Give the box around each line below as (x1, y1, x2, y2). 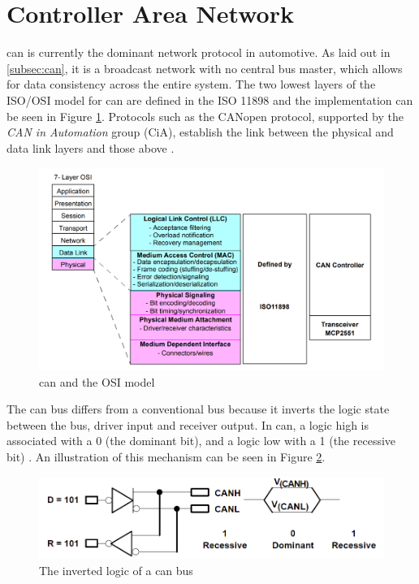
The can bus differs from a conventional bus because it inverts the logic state (6, 400, 390, 417)
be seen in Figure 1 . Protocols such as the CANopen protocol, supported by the (6, 107, 404, 124)
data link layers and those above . (6, 139, 175, 156)
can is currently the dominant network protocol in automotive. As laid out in (6, 44, 391, 61)
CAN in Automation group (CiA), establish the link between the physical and (6, 123, 394, 141)
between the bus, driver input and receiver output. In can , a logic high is (6, 416, 369, 433)
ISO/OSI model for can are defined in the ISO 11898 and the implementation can (6, 91, 413, 108)
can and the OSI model (39, 373, 155, 390)
